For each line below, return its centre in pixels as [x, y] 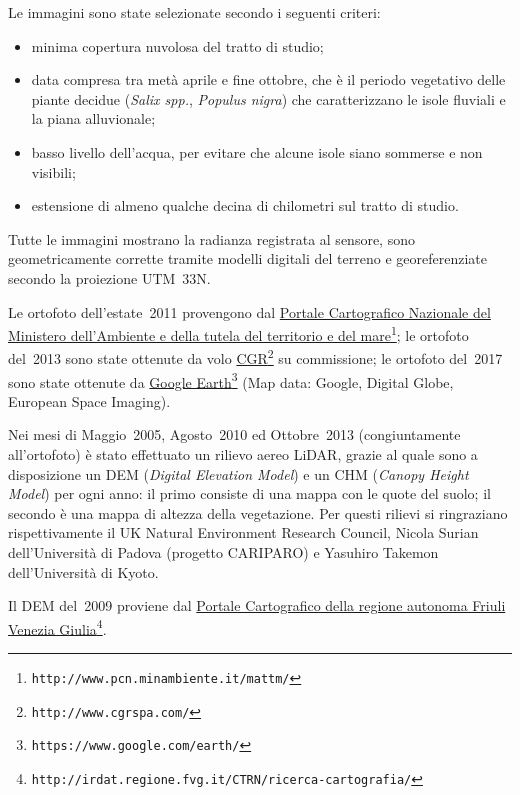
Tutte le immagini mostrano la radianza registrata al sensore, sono [211, 238]
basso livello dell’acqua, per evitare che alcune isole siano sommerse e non [257, 151]
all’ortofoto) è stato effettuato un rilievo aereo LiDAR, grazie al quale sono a [243, 454]
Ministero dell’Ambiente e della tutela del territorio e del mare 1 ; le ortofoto [238, 333]
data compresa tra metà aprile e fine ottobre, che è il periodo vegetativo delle [268, 79]
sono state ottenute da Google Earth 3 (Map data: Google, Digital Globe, [231, 380]
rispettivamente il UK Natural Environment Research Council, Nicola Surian [243, 532]
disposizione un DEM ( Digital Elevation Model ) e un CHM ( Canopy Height [238, 473]
